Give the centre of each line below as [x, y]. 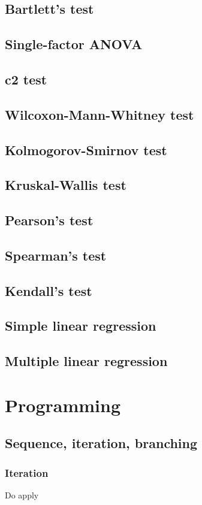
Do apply [22, 495]
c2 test [26, 79]
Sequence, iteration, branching [101, 443]
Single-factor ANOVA [74, 44]
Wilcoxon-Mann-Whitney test [100, 114]
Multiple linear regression [86, 361]
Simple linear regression [81, 326]
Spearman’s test [56, 255]
